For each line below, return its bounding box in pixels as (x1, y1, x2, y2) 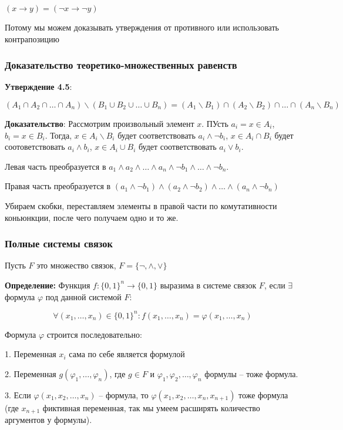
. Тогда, (45, 129, 72, 141)
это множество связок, (36, 259, 116, 271)
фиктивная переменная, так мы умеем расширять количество (42, 401, 260, 414)
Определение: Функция (5, 278, 90, 291)
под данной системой (45, 290, 122, 303)
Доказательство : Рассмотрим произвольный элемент (5, 117, 194, 129)
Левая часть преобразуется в (5, 160, 106, 172)
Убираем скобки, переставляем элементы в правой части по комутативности (5, 199, 277, 211)
